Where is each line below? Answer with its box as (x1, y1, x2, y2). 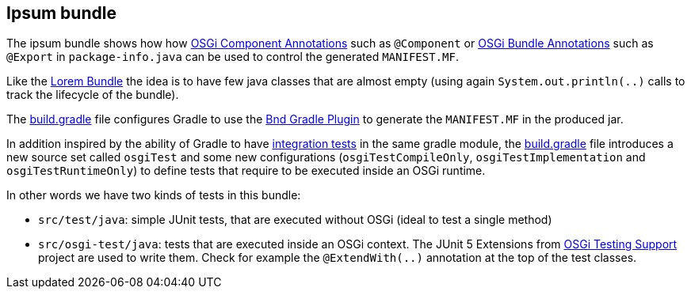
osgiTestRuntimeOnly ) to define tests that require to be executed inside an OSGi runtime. (6, 164, 486, 178)
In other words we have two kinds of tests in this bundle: (6, 188, 301, 202)
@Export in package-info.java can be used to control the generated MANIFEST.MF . (6, 50, 459, 64)
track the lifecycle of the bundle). (6, 88, 179, 102)
